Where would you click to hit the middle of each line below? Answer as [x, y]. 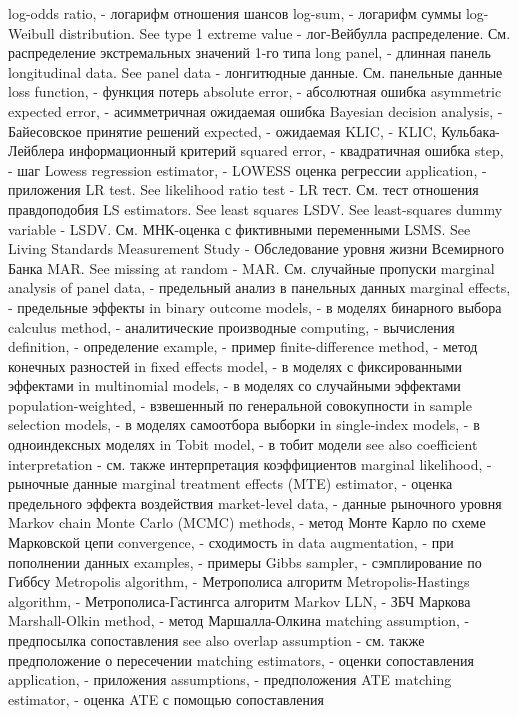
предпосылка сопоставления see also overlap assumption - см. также [216, 640]
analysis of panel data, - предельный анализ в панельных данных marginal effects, [259, 287]
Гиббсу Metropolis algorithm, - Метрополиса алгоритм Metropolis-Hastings [239, 581]
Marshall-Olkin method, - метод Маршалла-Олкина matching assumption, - [239, 620]
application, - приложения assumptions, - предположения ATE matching [230, 679]
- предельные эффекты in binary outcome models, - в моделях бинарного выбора [255, 306]
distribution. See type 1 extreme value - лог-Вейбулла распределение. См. [285, 32]
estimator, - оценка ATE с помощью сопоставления [166, 698]
